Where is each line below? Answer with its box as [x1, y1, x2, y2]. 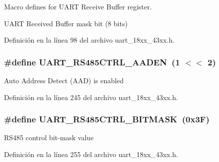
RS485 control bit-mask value [4, 132, 94, 143]
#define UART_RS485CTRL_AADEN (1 [4, 55, 180, 68]
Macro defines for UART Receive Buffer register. [4, 1, 152, 11]
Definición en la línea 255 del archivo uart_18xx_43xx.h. [4, 149, 178, 159]
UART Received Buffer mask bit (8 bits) [4, 18, 128, 28]
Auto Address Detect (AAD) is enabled [4, 75, 124, 85]
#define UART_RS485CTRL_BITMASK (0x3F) [4, 113, 210, 125]
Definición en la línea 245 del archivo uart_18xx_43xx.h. [4, 92, 178, 102]
